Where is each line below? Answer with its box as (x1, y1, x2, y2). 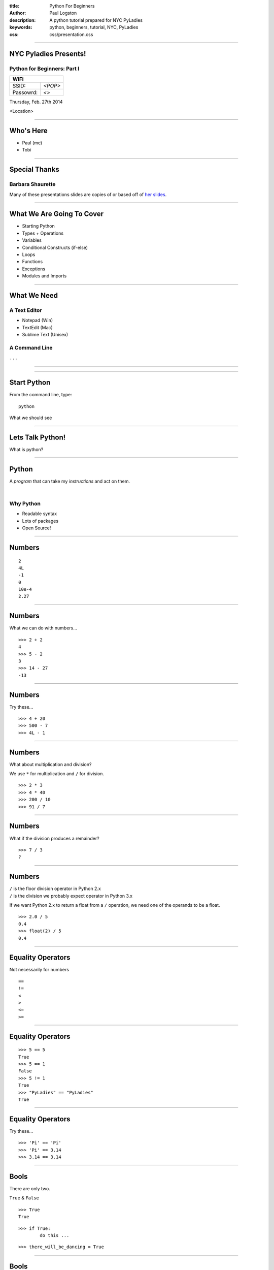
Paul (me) (22, 140, 43, 146)
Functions (22, 259, 43, 265)
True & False (9, 1195, 39, 1201)
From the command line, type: (9, 392, 72, 398)
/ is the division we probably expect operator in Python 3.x (9, 893, 133, 899)
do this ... (40, 1232, 70, 1238)
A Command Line (9, 344, 53, 351)
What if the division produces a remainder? (9, 835, 99, 841)
